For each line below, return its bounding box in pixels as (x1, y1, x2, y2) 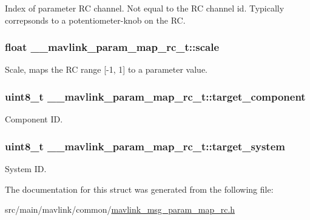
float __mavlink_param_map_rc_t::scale (5, 39, 220, 55)
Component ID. (5, 113, 63, 125)
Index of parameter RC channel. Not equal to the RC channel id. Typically (5, 2, 285, 14)
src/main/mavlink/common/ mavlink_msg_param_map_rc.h (5, 203, 235, 216)
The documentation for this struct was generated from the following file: (5, 182, 274, 195)
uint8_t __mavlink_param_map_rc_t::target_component (5, 88, 306, 104)
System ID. (5, 162, 47, 175)
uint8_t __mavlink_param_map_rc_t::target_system (5, 138, 285, 153)
